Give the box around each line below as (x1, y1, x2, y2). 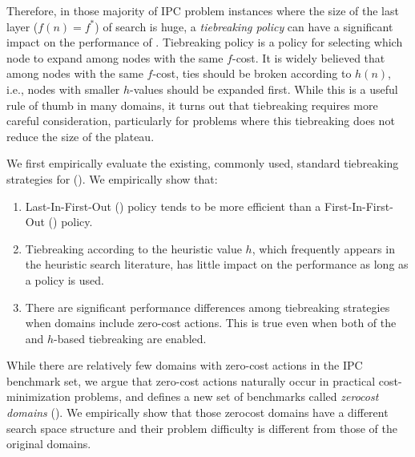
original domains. (6, 435, 91, 452)
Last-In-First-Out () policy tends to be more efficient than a (25, 197, 321, 214)
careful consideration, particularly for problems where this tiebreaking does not (6, 112, 395, 129)
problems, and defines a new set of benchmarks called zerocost (74, 388, 379, 405)
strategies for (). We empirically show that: (6, 170, 218, 187)
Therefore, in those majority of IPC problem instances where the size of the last (6, 2, 399, 18)
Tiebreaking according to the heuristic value (25, 240, 242, 257)
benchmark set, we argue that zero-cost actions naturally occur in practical (6, 372, 376, 389)
